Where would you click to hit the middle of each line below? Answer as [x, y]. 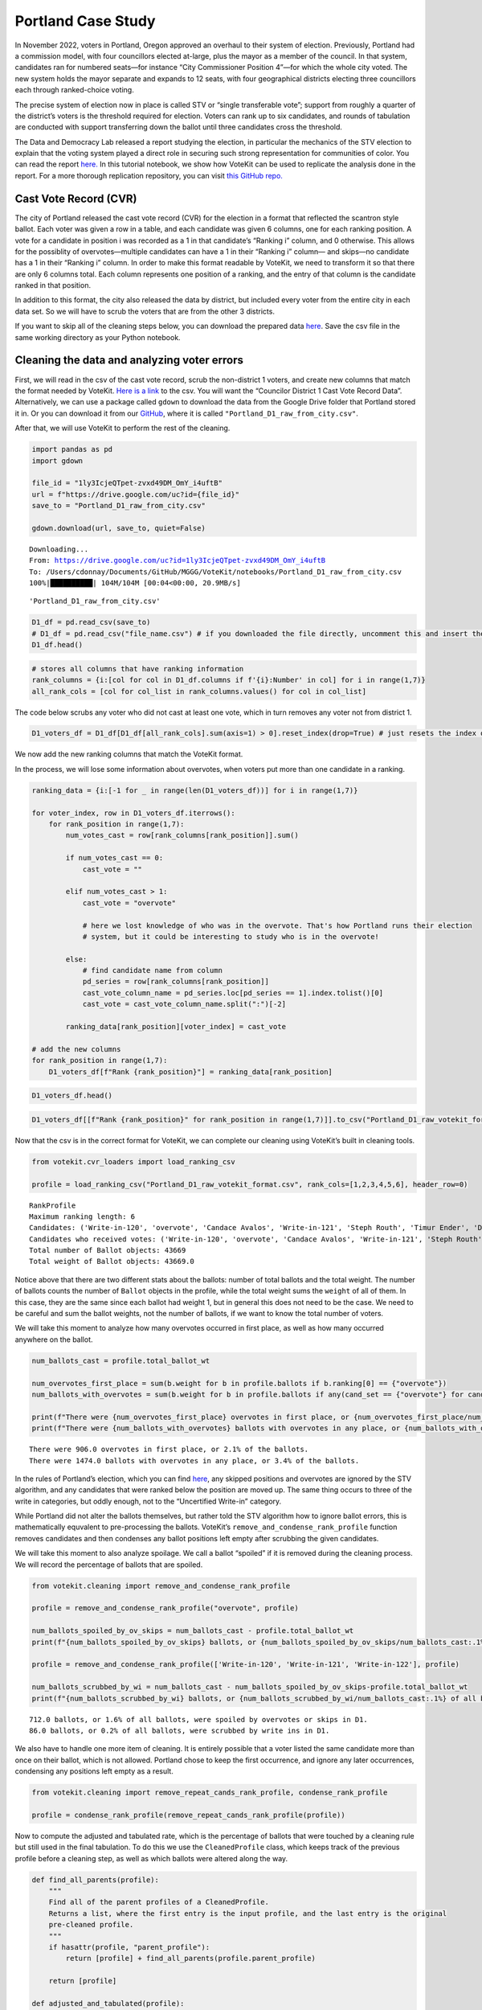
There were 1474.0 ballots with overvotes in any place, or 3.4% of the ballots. [194, 1460]
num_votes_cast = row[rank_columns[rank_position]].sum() [182, 835]
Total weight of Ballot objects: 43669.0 [112, 1261]
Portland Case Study [85, 21]
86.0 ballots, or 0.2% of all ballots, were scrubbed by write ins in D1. [180, 1730]
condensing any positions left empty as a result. [94, 1771]
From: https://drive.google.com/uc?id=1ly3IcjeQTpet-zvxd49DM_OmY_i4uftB [178, 560]
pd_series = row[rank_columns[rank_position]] [176, 982]
